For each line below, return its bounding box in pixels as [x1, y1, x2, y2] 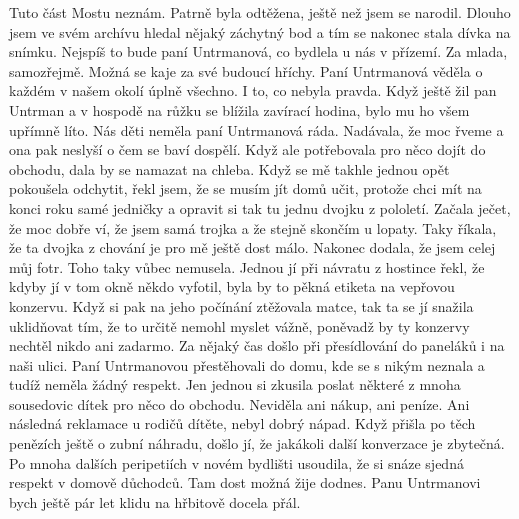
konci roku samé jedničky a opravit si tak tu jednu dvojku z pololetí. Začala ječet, [9, 197, 511, 218]
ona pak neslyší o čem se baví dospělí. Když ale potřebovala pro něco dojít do [9, 139, 486, 160]
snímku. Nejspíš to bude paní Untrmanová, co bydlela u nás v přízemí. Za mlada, [9, 41, 508, 62]
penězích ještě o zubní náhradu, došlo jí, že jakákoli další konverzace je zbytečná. [9, 433, 505, 454]
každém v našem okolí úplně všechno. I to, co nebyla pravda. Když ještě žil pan [9, 80, 497, 101]
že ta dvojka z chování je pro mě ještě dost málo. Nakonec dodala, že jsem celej [9, 237, 496, 258]
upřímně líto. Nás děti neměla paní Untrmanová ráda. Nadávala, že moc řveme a [9, 119, 504, 140]
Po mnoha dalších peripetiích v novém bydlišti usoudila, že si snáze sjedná [9, 452, 464, 473]
